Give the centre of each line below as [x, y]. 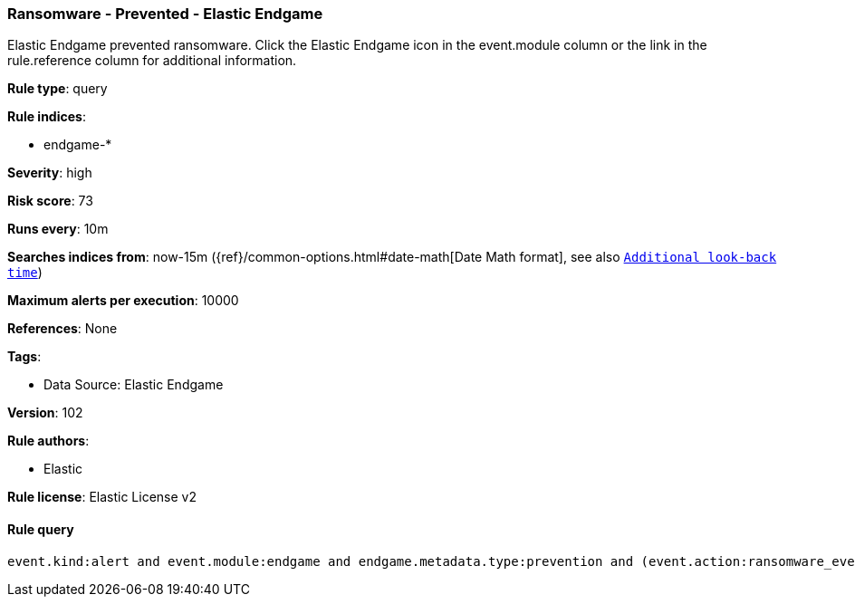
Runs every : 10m [58, 229]
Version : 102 [45, 413]
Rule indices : [47, 117]
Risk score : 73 [50, 201]
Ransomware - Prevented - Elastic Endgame [165, 14]
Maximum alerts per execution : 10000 [123, 301]
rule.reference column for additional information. [152, 61]
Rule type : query [58, 89]
